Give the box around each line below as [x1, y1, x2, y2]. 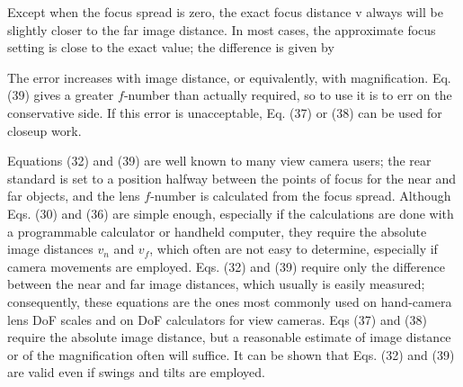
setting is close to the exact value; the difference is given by [7, 38, 334, 57]
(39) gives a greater [7, 85, 114, 104]
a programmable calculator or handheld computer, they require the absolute [7, 221, 427, 240]
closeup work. [7, 121, 82, 139]
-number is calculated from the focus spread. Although [150, 186, 451, 205]
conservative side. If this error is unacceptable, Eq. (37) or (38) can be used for [7, 103, 442, 121]
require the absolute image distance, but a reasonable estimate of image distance [7, 328, 451, 346]
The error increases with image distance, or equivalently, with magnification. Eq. [7, 67, 451, 86]
